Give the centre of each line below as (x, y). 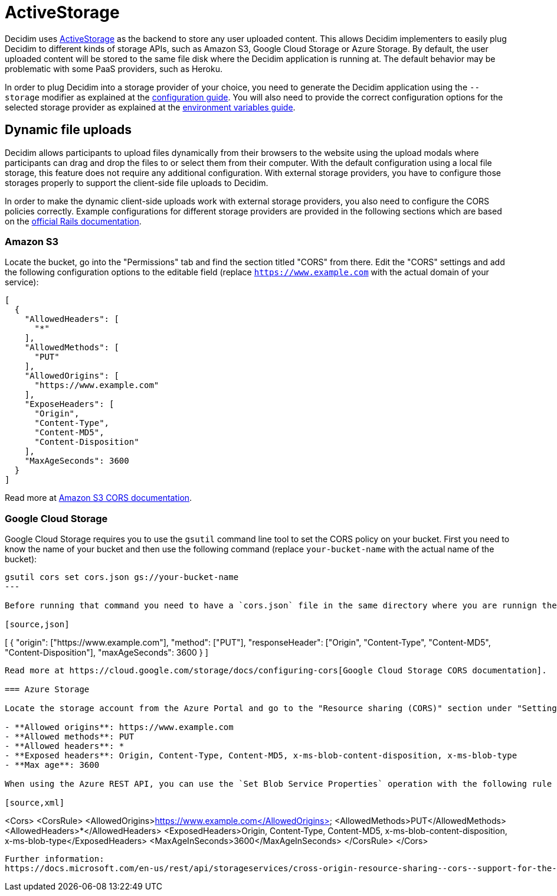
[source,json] (37, 625)
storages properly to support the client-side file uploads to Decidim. (137, 183)
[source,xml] (35, 803)
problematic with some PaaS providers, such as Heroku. (114, 69)
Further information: (55, 859)
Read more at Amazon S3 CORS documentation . (99, 498)
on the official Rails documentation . (73, 221)
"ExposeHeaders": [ (69, 404)
